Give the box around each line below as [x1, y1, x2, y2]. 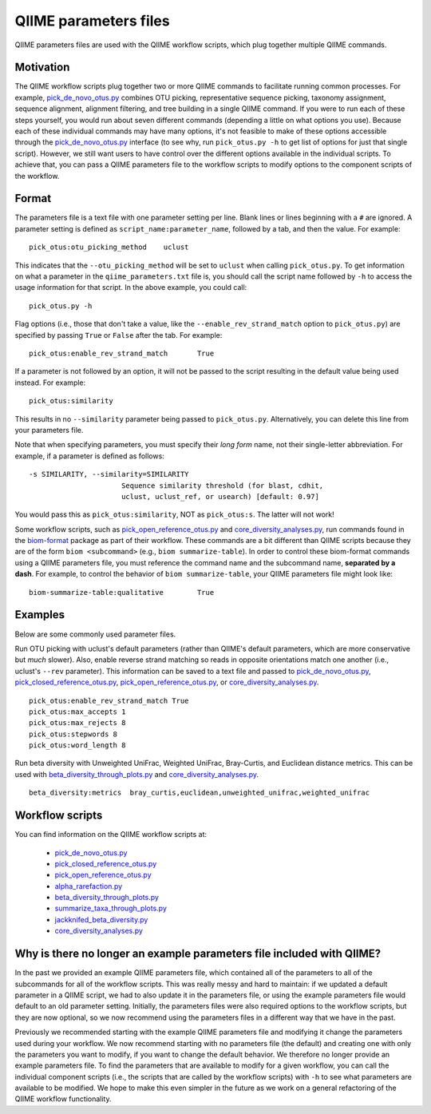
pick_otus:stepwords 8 [29, 729, 118, 739]
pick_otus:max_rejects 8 [29, 719, 126, 727]
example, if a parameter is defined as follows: [14, 451, 165, 461]
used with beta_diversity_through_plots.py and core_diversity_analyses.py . [14, 769, 259, 779]
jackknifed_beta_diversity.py [54, 914, 148, 924]
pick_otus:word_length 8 [29, 741, 126, 750]
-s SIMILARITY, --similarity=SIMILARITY [29, 470, 189, 479]
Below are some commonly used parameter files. [14, 629, 176, 639]
